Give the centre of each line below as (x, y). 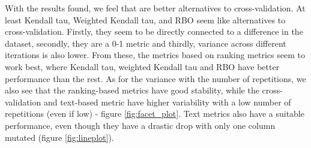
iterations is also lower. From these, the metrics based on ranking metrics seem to (155, 55)
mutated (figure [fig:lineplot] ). (59, 137)
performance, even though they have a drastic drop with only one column (140, 125)
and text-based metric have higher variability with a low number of (167, 102)
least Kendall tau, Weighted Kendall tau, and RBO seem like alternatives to (145, 19)
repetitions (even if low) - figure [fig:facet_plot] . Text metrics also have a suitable (155, 114)
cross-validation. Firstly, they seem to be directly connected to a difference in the (154, 31)
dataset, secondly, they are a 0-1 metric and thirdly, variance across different (146, 43)
